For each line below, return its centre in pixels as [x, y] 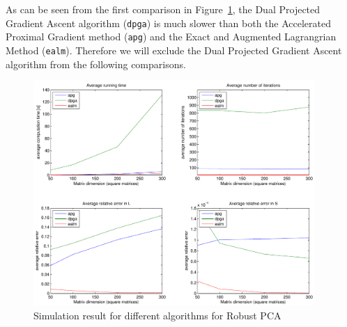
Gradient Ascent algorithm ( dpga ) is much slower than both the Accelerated [168, 23]
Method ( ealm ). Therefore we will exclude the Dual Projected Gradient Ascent [174, 50]
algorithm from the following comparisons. [96, 64]
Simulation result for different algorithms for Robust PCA [157, 315]
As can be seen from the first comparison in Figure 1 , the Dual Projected [163, 9]
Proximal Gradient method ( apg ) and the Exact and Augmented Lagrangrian [171, 37]
